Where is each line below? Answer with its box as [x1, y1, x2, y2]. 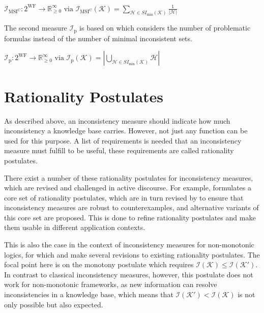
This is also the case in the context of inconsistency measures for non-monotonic [4, 239, 254, 250]
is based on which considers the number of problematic [79, 22, 251, 33]
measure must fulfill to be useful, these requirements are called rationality [4, 145, 234, 156]
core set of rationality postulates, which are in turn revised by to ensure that [4, 192, 244, 203]
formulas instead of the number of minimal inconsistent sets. [4, 33, 192, 43]
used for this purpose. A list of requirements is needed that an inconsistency [4, 135, 242, 146]
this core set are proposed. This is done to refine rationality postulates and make [4, 212, 256, 222]
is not [238, 289, 255, 300]
